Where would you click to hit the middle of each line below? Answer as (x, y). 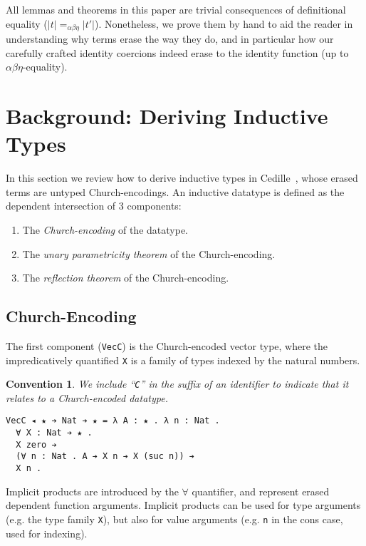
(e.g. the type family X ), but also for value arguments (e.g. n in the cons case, (174, 519)
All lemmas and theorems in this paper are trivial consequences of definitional (176, 9)
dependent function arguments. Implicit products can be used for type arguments (183, 505)
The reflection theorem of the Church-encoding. (126, 278)
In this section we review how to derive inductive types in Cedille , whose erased (182, 178)
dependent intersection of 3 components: (94, 206)
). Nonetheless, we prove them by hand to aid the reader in (224, 23)
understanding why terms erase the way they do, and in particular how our (170, 39)
